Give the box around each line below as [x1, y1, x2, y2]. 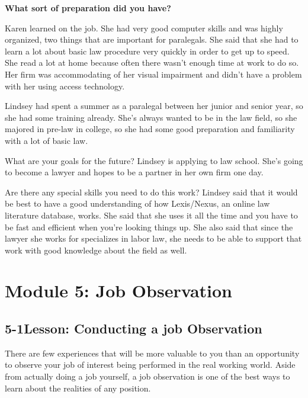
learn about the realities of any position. [5, 381, 151, 394]
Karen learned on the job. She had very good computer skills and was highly [5, 21, 283, 34]
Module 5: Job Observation [5, 278, 232, 303]
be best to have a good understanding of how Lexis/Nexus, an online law [5, 197, 270, 210]
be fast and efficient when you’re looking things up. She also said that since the [5, 220, 293, 233]
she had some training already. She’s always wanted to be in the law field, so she [5, 111, 297, 123]
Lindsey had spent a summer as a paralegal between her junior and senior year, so [5, 99, 303, 112]
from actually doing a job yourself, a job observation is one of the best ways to [5, 370, 290, 383]
